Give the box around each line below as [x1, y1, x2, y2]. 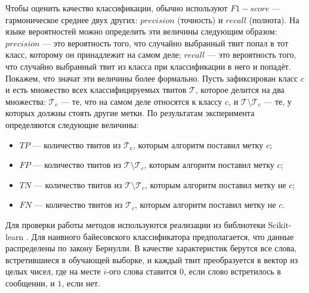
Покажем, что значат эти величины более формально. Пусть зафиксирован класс [5, 71, 298, 84]
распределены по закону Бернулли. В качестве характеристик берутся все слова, [5, 242, 296, 254]
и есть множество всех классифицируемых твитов [5, 83, 187, 96]
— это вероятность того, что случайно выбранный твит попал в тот [42, 36, 289, 49]
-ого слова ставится [106, 265, 177, 278]
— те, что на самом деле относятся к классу [61, 95, 223, 107]
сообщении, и [5, 276, 55, 289]
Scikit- [268, 218, 292, 230]
